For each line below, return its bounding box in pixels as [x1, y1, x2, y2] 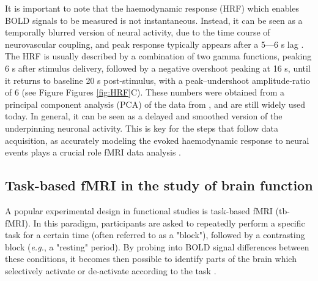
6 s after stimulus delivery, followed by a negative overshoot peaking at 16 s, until [5, 61, 311, 74]
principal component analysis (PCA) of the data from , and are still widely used [5, 97, 306, 110]
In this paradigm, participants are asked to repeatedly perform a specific [33, 216, 305, 229]
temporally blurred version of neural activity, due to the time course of [5, 26, 270, 39]
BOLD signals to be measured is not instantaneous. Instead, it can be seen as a [5, 13, 303, 26]
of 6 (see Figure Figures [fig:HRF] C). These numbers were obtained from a [5, 86, 285, 99]
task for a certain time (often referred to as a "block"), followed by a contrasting [5, 228, 305, 241]
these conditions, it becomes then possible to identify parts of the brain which [5, 252, 297, 265]
